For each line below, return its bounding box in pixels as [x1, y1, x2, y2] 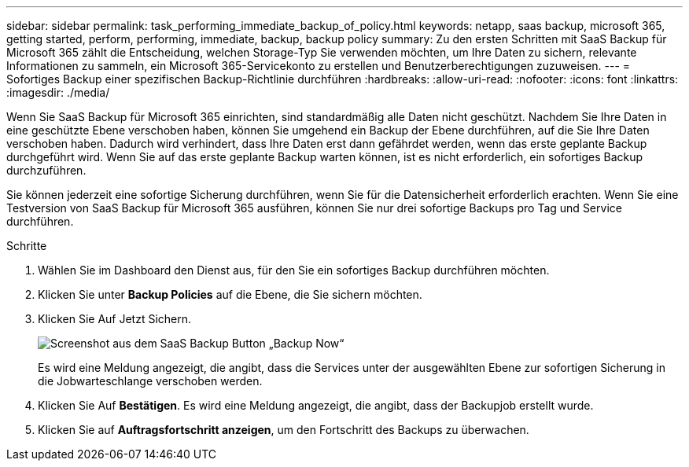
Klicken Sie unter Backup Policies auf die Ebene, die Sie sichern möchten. [38, 288, 422, 301]
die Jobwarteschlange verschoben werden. [38, 374, 263, 388]
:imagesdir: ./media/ [6, 86, 110, 99]
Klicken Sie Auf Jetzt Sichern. [38, 312, 192, 325]
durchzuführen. [6, 164, 87, 177]
